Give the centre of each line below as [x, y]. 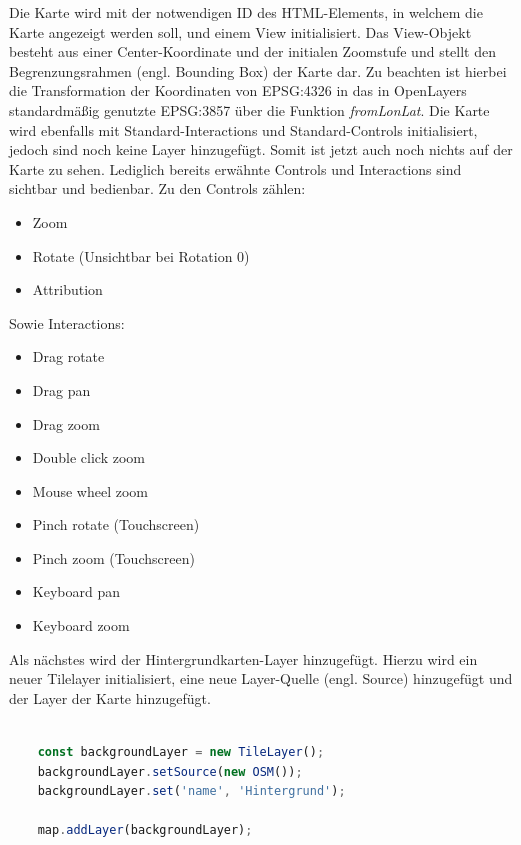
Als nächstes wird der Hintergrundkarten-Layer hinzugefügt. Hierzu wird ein [243, 658]
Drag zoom [66, 423]
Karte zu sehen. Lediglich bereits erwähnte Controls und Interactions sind [235, 168]
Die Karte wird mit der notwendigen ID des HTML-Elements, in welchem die [246, 12]
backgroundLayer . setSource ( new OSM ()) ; [170, 771]
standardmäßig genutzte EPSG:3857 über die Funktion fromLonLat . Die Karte [249, 109]
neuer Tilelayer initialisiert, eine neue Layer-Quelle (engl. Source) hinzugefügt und [261, 678]
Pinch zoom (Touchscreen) [113, 557]
